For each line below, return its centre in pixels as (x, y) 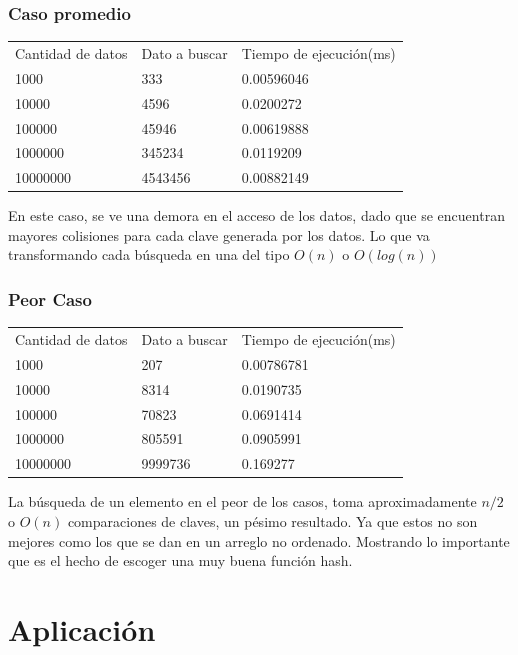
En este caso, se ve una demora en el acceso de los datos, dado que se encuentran (256, 215)
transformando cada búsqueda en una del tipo (149, 254)
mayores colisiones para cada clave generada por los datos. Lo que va (219, 234)
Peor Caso (50, 298)
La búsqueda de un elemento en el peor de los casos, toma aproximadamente (242, 501)
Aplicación (82, 628)
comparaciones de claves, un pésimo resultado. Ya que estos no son (272, 520)
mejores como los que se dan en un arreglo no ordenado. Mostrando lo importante (259, 540)
